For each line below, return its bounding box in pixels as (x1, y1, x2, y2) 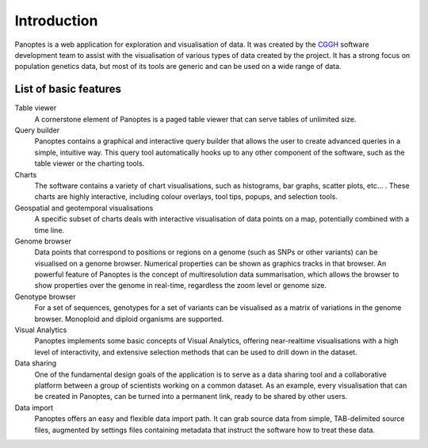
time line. (34, 225, 65, 235)
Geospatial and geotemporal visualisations (14, 203, 154, 213)
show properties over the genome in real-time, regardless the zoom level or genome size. (34, 281, 327, 290)
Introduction (14, 12, 98, 29)
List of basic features (14, 82, 122, 96)
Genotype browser (14, 292, 76, 301)
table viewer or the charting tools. (34, 159, 145, 168)
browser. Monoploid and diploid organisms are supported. (34, 314, 224, 324)
